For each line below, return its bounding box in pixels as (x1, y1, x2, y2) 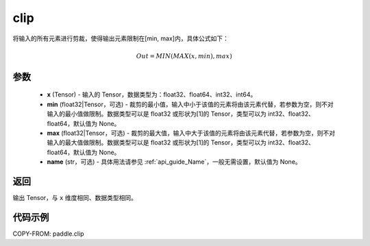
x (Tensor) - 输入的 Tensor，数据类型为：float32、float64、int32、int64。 (47, 90, 257, 99)
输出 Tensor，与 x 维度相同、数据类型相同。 (12, 193, 137, 201)
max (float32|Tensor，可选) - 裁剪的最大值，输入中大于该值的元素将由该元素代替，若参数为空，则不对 (47, 129, 336, 137)
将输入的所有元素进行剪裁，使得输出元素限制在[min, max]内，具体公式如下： (12, 34, 229, 42)
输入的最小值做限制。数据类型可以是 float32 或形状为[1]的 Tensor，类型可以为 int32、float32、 (47, 110, 314, 118)
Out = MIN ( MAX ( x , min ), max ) (136, 52, 232, 60)
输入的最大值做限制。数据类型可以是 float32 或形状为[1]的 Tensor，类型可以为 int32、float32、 (47, 138, 314, 147)
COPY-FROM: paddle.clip (12, 230, 84, 238)
